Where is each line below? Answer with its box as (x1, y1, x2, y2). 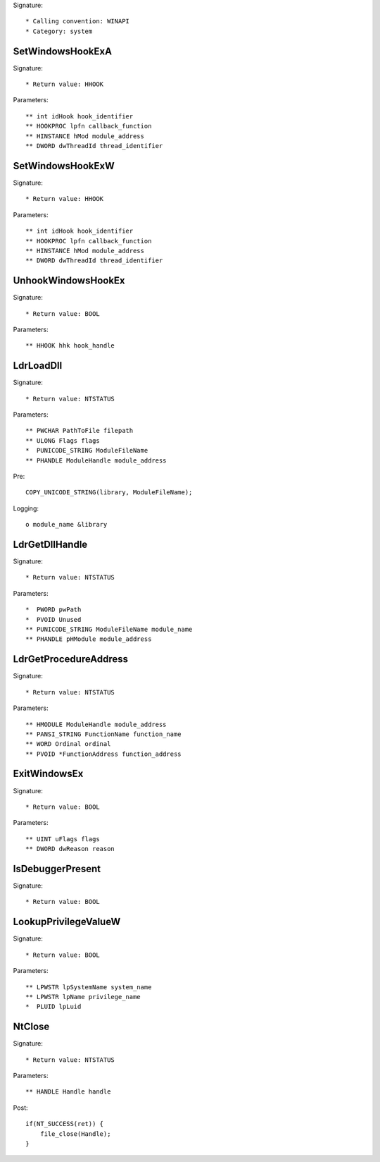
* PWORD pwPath (25, 606, 82, 613)
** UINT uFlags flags (25, 835, 100, 843)
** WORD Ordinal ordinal (25, 740, 111, 748)
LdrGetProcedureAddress (13, 653, 128, 666)
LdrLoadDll (13, 360, 63, 372)
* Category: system (25, 27, 93, 35)
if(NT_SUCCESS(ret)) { (25, 1120, 104, 1128)
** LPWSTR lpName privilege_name (25, 993, 141, 1001)
